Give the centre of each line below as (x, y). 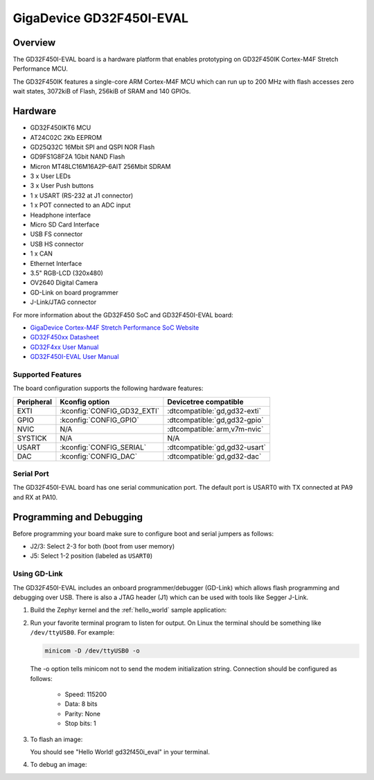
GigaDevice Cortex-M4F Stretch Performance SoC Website (115, 327)
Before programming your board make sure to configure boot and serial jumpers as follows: (143, 533)
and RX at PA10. (35, 497)
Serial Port (31, 474)
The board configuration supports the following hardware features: (108, 389)
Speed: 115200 (86, 694)
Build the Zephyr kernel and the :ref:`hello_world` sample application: (128, 610)
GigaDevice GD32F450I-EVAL (101, 18)
